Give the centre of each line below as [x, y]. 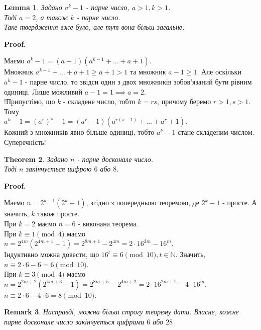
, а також [52, 17]
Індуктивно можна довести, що [52, 254]
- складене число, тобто [99, 101]
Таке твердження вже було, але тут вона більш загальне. [94, 27]
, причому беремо [184, 101]
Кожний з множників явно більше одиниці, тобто [79, 132]
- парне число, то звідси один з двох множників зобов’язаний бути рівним [139, 81]
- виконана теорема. [108, 223]
